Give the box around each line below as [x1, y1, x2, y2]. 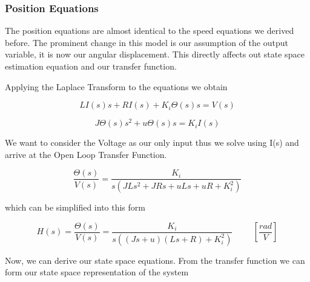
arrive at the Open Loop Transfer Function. [5, 148, 167, 160]
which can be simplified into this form [5, 201, 145, 214]
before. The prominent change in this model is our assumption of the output [5, 36, 288, 48]
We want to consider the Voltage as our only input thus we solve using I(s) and [5, 136, 299, 149]
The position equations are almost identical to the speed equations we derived [5, 24, 294, 37]
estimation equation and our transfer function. [5, 60, 177, 72]
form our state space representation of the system [5, 266, 189, 278]
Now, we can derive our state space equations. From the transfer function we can [5, 254, 305, 266]
